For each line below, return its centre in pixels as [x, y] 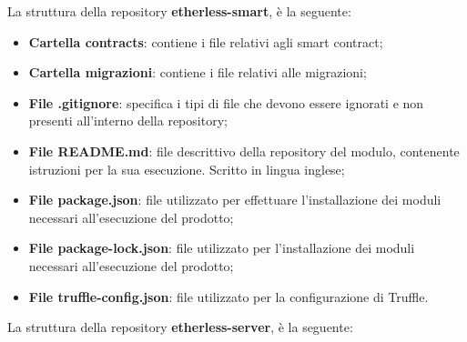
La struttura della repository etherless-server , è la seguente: [180, 327]
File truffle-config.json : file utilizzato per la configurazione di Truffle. [228, 296]
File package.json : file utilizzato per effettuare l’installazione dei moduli [235, 200]
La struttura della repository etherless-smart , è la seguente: [179, 11]
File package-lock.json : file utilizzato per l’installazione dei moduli [222, 248]
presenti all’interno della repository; [128, 121]
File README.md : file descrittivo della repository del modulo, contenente [244, 151]
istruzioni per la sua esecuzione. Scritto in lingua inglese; [187, 169]
